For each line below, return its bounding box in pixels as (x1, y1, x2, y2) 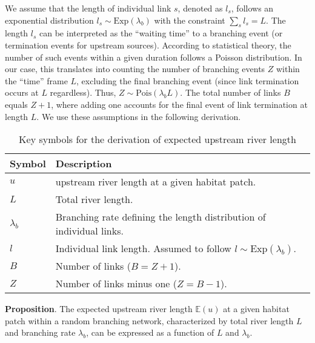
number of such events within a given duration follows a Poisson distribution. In (5, 50, 302, 63)
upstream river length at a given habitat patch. (55, 175, 256, 189)
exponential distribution (5, 13, 94, 26)
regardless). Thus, (50, 86, 116, 99)
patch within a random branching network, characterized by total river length (5, 314, 294, 327)
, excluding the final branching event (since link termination (76, 74, 299, 87)
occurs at (5, 86, 39, 99)
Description (55, 156, 112, 171)
